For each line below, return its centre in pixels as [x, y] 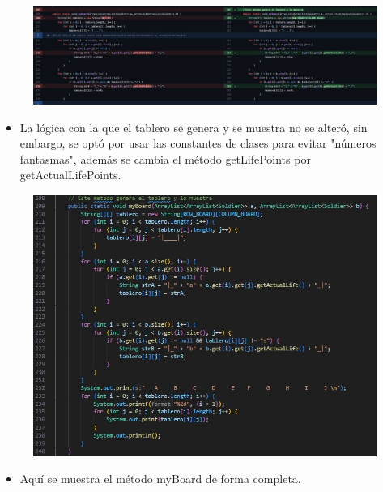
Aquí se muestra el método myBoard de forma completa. [160, 479]
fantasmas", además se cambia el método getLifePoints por [165, 158]
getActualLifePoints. [70, 175]
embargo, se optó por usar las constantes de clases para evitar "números [198, 143]
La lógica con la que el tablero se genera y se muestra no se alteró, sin [194, 127]
